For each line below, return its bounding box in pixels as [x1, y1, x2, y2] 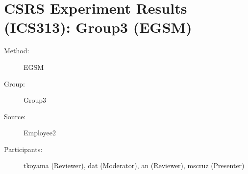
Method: [4, 45, 29, 56]
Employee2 [24, 128, 56, 138]
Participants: [4, 144, 43, 154]
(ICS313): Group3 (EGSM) [4, 17, 192, 37]
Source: [4, 111, 26, 121]
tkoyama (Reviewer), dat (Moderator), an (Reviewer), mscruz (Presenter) [24, 160, 245, 171]
